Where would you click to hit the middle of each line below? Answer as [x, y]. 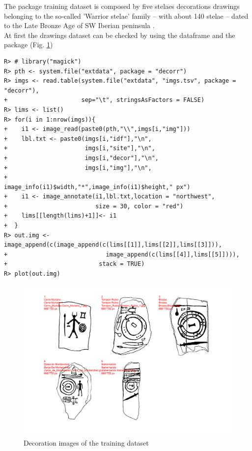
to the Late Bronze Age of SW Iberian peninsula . [79, 25]
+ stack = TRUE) [74, 264]
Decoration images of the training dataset [86, 443]
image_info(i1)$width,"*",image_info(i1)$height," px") [97, 187]
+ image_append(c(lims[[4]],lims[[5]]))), [122, 254]
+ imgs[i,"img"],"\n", [78, 168]
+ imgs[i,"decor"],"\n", [81, 158]
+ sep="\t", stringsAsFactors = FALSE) [104, 100]
